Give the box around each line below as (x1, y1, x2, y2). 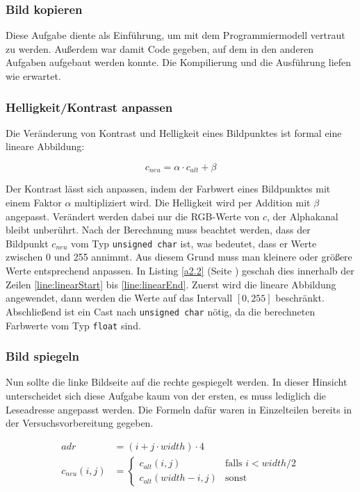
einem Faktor (6, 195, 62, 210)
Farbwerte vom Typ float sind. (6, 318, 141, 332)
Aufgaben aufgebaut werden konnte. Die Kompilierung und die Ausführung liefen (6, 55, 352, 69)
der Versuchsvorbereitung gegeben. (6, 416, 154, 430)
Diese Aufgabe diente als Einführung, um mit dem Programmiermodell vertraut (6, 28, 345, 42)
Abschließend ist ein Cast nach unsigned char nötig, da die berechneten (6, 304, 316, 318)
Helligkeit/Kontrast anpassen (6, 98, 173, 115)
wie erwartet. (6, 69, 61, 83)
